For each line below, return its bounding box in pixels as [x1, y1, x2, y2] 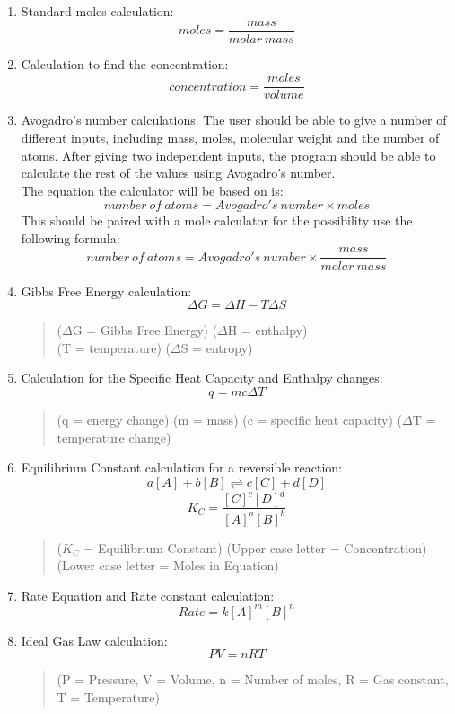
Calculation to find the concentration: [21, 54, 229, 73]
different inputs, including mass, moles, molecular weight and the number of [21, 128, 440, 146]
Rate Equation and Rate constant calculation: [21, 586, 275, 604]
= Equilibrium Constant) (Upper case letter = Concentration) [83, 538, 427, 557]
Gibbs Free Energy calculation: [21, 281, 192, 300]
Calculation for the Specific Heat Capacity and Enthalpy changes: [21, 368, 383, 387]
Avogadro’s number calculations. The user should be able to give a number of [21, 110, 447, 129]
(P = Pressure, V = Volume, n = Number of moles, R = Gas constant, [57, 670, 449, 689]
